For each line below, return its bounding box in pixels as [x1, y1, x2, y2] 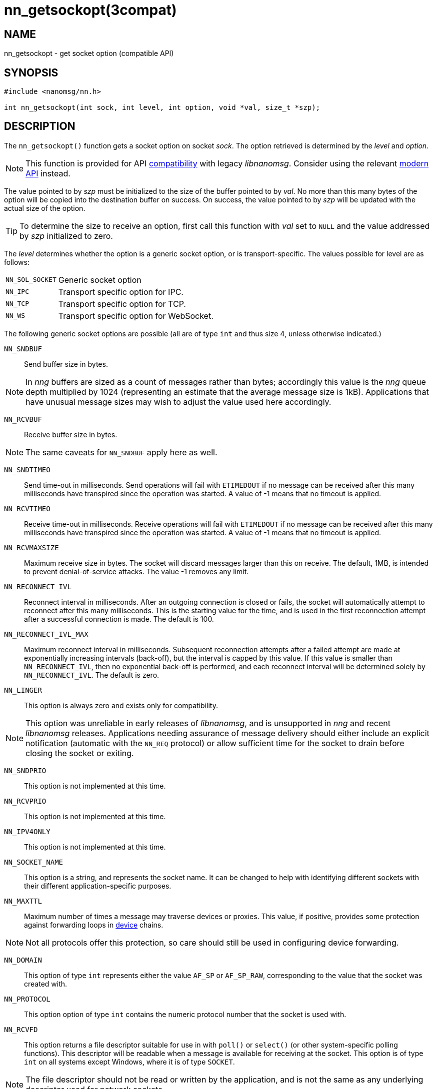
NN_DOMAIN [4, 956, 42, 964]
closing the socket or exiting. [25, 748, 134, 758]
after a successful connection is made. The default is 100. [24, 614, 214, 623]
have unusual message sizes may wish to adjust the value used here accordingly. [25, 396, 331, 407]
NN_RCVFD [4, 1025, 38, 1034]
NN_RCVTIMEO [4, 504, 50, 513]
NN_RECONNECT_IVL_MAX [4, 630, 88, 638]
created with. [24, 979, 67, 988]
